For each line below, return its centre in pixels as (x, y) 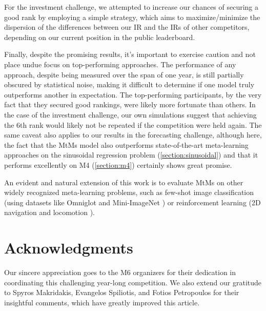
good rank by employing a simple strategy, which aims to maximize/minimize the (132, 17)
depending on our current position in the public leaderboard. (100, 37)
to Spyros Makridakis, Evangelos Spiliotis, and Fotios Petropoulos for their (122, 292)
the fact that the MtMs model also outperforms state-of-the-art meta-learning (126, 144)
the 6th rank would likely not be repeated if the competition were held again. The (133, 124)
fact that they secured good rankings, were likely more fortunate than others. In (130, 104)
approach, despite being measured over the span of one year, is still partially (124, 74)
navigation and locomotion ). (49, 212)
